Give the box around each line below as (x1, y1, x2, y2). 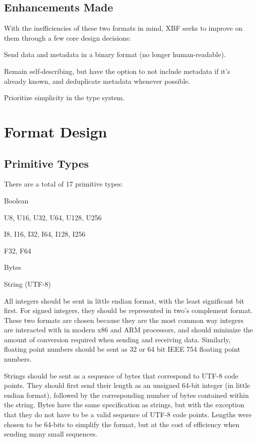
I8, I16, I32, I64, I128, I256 (4, 229, 86, 239)
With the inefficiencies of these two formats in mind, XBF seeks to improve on (4, 23, 243, 33)
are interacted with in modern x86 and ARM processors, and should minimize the (4, 324, 253, 335)
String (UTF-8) (4, 278, 51, 289)
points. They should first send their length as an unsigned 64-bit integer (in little (4, 380, 251, 390)
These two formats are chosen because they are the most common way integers (4, 315, 244, 325)
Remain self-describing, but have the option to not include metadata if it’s (4, 65, 230, 76)
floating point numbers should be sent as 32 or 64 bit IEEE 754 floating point (4, 344, 241, 354)
